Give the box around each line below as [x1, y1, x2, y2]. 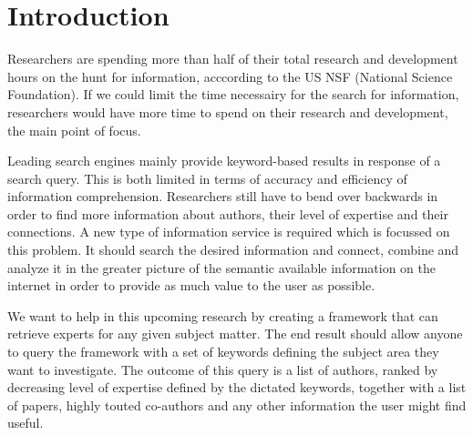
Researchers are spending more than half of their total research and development [7, 49, 458, 68]
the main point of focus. [7, 120, 141, 139]
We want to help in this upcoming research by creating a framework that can [7, 306, 438, 325]
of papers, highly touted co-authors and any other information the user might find [7, 395, 467, 414]
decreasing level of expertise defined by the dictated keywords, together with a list [7, 378, 467, 397]
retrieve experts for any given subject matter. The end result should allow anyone [7, 324, 463, 343]
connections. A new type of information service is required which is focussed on [7, 222, 450, 241]
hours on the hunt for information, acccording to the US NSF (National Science [7, 66, 453, 86]
